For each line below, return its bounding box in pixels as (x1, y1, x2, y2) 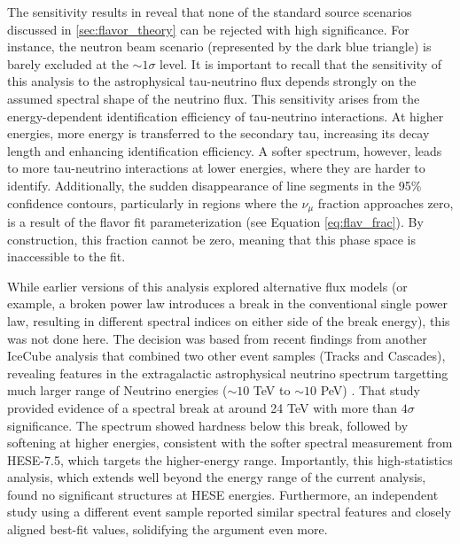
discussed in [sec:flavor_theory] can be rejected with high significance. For (7, 19, 409, 38)
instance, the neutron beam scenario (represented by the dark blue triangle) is (7, 37, 432, 56)
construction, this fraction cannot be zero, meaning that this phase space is (7, 229, 417, 248)
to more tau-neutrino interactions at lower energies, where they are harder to (7, 159, 425, 177)
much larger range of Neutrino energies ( (7, 381, 228, 400)
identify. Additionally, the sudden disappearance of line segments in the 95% (7, 175, 422, 194)
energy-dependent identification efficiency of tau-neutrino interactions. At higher (7, 106, 444, 125)
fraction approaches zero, (317, 193, 454, 212)
